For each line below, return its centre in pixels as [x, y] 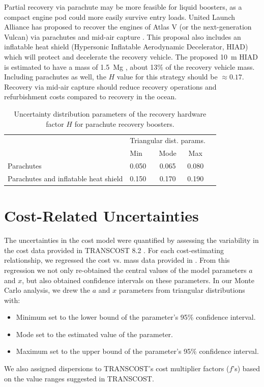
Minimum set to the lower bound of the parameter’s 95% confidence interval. [136, 317]
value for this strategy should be [167, 77]
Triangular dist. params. [168, 140]
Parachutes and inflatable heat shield [65, 178]
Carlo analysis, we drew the [47, 290]
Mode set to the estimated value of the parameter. [94, 334]
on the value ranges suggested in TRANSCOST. [79, 378]
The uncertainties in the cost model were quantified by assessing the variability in [131, 240]
